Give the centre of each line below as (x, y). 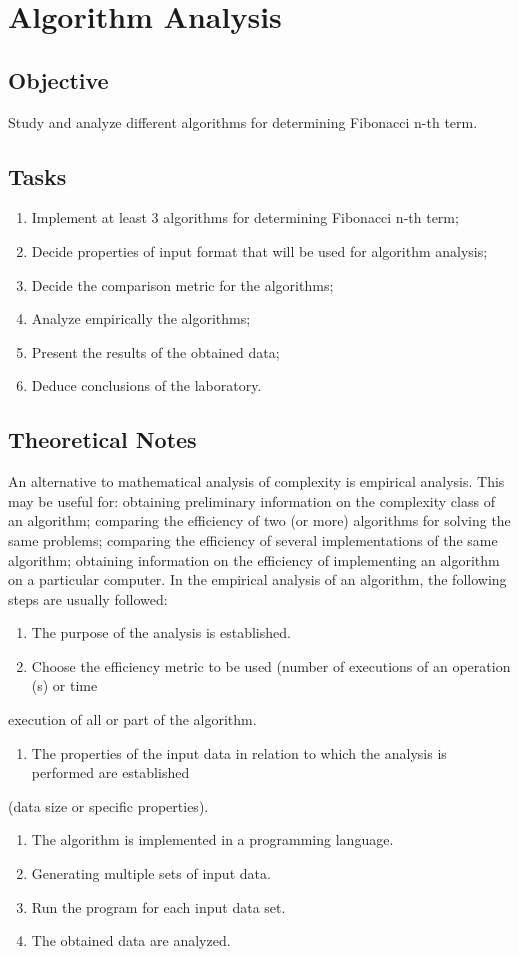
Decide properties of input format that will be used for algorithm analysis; (259, 250)
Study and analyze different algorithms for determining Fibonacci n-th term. (243, 121)
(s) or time (64, 685)
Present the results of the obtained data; (155, 351)
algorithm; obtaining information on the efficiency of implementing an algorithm (254, 559)
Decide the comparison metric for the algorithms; (182, 284)
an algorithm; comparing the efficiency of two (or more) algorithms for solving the (259, 520)
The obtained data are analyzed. (131, 940)
